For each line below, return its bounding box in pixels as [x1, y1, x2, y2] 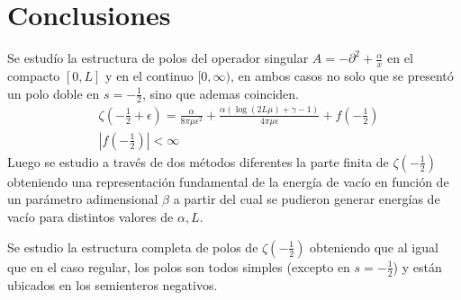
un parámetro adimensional [7, 190, 158, 208]
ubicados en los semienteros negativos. [7, 275, 218, 294]
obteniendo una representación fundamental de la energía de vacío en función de [7, 172, 449, 190]
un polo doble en [7, 84, 100, 102]
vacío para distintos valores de [7, 207, 174, 226]
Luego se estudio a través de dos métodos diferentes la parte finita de [7, 152, 389, 171]
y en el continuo [105, 66, 194, 84]
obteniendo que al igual [310, 237, 438, 256]
